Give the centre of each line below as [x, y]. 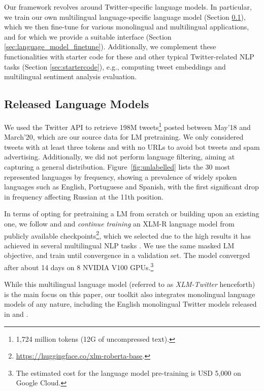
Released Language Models [77, 104]
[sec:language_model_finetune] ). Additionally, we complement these [110, 46]
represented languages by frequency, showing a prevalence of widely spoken [121, 176]
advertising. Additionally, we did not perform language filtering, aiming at [120, 157]
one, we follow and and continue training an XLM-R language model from [119, 223]
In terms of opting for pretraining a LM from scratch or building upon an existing [132, 214]
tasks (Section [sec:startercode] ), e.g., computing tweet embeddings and [115, 66]
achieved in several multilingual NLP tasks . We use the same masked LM [119, 245]
